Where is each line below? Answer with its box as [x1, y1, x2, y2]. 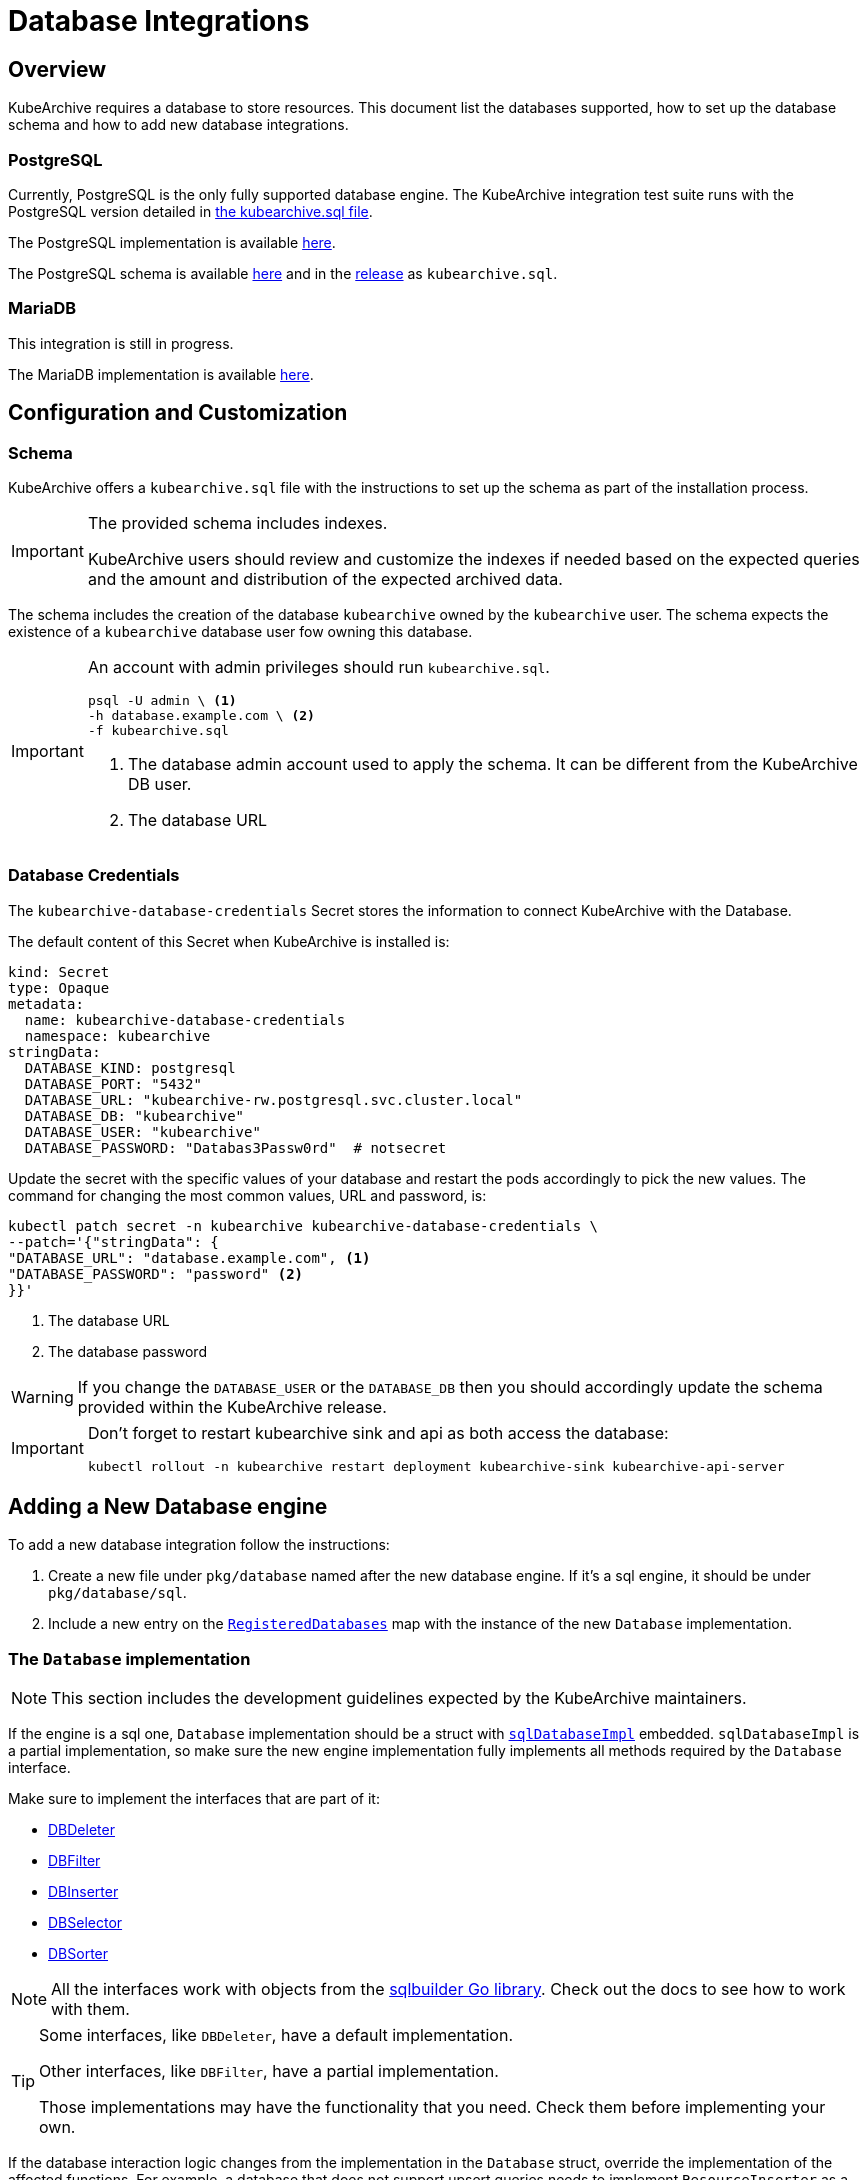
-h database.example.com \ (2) [87, 707, 315, 723]
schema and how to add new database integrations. [8, 116, 349, 134]
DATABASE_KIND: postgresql [24, 1059, 236, 1076]
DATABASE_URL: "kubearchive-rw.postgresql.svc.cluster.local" [24, 1091, 523, 1108]
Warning [11, 1386, 74, 1407]
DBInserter [48, 1883, 119, 1901]
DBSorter [48, 1945, 109, 1963]
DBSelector [48, 1914, 123, 1932]
